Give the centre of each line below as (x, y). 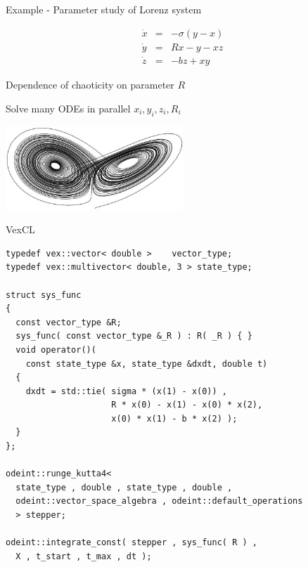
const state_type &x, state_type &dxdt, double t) (147, 364)
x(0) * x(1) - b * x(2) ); (174, 418)
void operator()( (56, 350)
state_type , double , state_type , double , (124, 487)
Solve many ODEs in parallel (68, 108)
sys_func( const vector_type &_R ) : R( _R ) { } (134, 336)
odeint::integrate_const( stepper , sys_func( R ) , (131, 543)
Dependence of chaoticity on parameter (90, 85)
